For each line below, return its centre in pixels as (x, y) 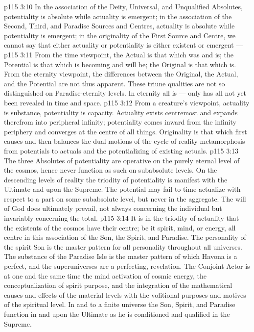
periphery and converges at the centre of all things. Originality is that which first (126, 131)
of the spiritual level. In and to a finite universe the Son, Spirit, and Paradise (120, 304)
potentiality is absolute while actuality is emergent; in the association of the (118, 16)
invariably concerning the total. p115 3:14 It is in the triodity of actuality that (122, 218)
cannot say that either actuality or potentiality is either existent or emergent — (124, 45)
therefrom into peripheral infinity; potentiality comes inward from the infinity (120, 122)
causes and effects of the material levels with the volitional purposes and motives (125, 294)
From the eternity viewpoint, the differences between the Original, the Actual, (121, 74)
